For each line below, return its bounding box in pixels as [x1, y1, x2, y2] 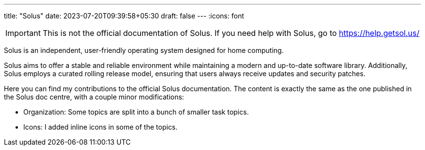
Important [5, 28, 41, 38]
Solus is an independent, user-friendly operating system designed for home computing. [4, 46, 284, 54]
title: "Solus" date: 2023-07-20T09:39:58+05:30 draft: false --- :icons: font [4, 12, 244, 20]
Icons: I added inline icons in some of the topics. [23, 123, 178, 131]
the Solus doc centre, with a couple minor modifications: [4, 93, 184, 101]
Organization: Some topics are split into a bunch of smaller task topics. [23, 108, 249, 116]
